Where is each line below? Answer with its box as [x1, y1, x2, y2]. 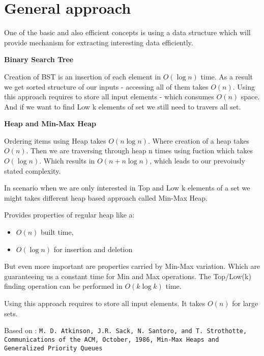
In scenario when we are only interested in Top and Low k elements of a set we [4, 182, 250, 193]
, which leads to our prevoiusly [150, 155, 245, 166]
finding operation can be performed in [4, 281, 123, 291]
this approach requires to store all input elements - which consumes [4, 91, 214, 102]
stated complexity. [4, 165, 61, 176]
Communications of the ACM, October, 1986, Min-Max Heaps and [4, 336, 219, 343]
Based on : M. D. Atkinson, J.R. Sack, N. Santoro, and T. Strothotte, [4, 325, 247, 336]
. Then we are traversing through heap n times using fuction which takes [26, 145, 253, 156]
